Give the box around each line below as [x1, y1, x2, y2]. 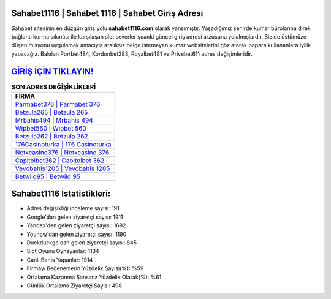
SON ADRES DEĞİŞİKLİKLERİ [11, 83, 96, 91]
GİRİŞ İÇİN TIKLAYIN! [11, 66, 94, 77]
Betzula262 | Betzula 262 [15, 132, 88, 140]
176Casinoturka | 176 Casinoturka [15, 140, 112, 148]
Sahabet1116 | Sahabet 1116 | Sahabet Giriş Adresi [11, 8, 204, 18]
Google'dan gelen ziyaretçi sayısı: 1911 [26, 213, 123, 221]
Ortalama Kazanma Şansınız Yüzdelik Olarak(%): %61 [26, 273, 162, 281]
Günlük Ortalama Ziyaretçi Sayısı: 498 [26, 282, 123, 289]
